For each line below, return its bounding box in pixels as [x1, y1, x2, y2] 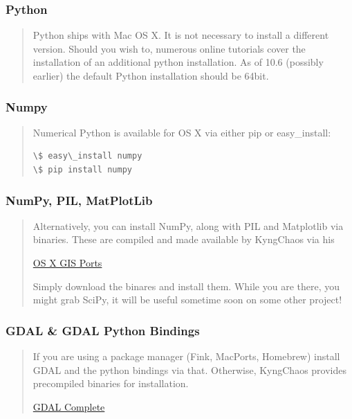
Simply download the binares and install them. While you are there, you [33, 278, 340, 293]
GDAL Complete [33, 399, 105, 413]
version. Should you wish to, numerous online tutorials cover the [33, 41, 306, 55]
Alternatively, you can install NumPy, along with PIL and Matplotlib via [33, 218, 344, 233]
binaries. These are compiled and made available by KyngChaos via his [33, 232, 335, 247]
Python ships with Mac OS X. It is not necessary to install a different [33, 28, 329, 42]
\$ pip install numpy [33, 165, 132, 175]
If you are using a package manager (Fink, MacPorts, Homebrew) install [33, 349, 340, 363]
